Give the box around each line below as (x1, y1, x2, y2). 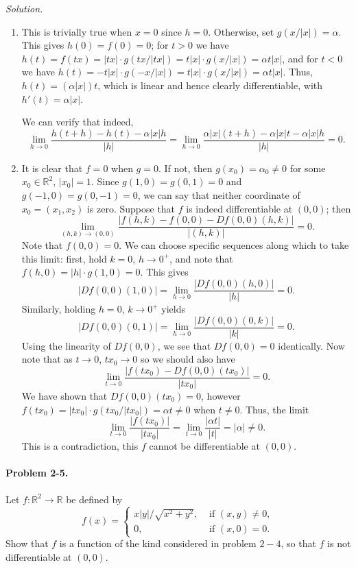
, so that (281, 536, 316, 550)
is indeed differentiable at (186, 201, 293, 215)
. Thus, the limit (239, 402, 309, 416)
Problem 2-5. (5, 465, 69, 480)
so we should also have (140, 352, 235, 366)
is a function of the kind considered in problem (59, 536, 257, 550)
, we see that (157, 338, 211, 352)
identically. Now (278, 338, 345, 352)
